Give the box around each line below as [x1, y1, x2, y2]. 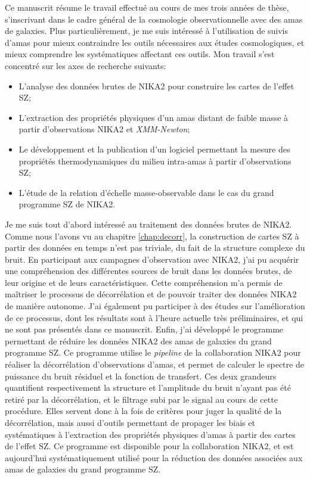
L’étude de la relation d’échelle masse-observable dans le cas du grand [18, 186, 274, 198]
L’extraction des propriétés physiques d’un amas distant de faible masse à [18, 111, 289, 123]
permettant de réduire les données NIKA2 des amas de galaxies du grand [5, 334, 272, 347]
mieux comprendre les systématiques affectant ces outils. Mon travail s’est [5, 48, 275, 60]
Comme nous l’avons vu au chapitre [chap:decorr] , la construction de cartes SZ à [5, 229, 299, 242]
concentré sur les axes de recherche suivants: [5, 59, 166, 71]
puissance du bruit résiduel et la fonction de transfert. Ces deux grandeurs [5, 369, 277, 382]
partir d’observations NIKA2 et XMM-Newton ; [18, 123, 190, 135]
